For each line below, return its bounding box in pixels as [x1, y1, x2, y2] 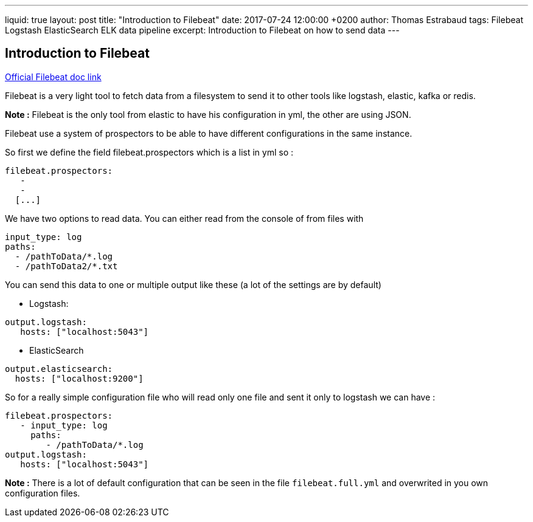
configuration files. [5, 487, 80, 498]
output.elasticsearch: [5, 363, 113, 374]
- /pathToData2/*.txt [15, 261, 118, 271]
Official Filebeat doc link [5, 71, 102, 82]
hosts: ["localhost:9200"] [15, 373, 144, 383]
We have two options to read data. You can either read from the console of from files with [5, 213, 364, 224]
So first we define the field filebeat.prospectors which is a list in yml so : [5, 146, 294, 157]
